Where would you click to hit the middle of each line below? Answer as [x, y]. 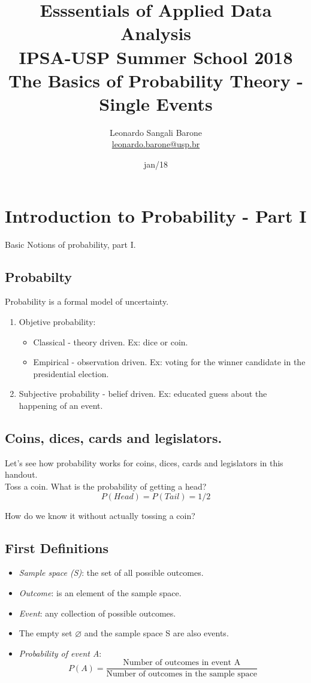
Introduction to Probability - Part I [156, 215]
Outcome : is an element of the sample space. [100, 592]
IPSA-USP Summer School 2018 [156, 57]
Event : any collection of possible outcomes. [97, 613]
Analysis [156, 33]
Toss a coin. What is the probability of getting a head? [106, 486]
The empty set [46, 633]
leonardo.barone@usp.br [156, 144]
